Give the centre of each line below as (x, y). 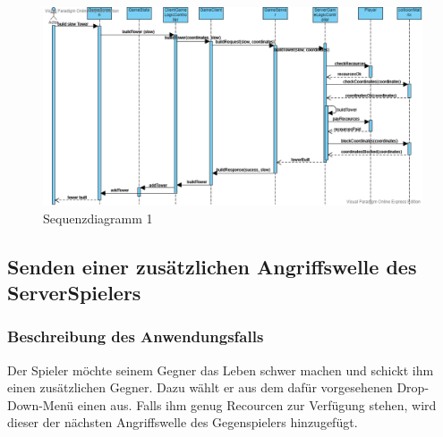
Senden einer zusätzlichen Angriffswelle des (212, 266)
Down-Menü (41, 404)
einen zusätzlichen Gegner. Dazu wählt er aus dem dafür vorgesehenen (200, 387)
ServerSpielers (74, 292)
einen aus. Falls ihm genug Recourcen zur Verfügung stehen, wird (257, 404)
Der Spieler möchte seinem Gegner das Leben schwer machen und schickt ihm (221, 370)
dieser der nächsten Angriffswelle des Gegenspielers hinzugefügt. (183, 422)
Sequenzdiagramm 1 (98, 218)
